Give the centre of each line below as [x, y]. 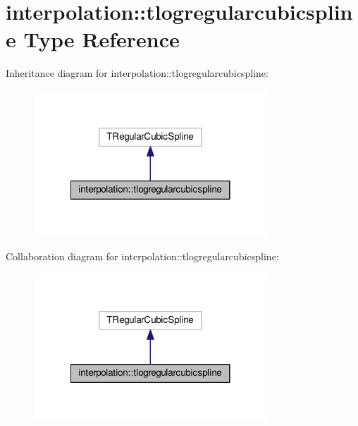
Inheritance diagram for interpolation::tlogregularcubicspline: [137, 73]
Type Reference [101, 39]
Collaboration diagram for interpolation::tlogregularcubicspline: [142, 256]
